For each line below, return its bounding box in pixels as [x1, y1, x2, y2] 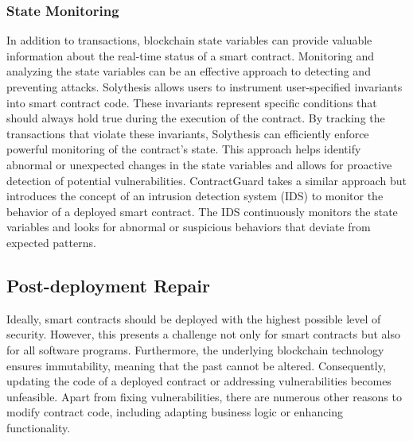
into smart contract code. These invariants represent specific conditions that [6, 94, 377, 110]
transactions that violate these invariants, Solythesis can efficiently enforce [6, 125, 369, 141]
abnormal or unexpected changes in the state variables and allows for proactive [6, 156, 392, 172]
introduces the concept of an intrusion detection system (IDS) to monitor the [6, 188, 384, 204]
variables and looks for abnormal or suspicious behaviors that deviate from [6, 219, 371, 235]
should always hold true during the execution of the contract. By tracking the [6, 110, 385, 126]
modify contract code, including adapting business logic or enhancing [6, 404, 344, 420]
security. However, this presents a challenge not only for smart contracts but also [6, 326, 401, 342]
